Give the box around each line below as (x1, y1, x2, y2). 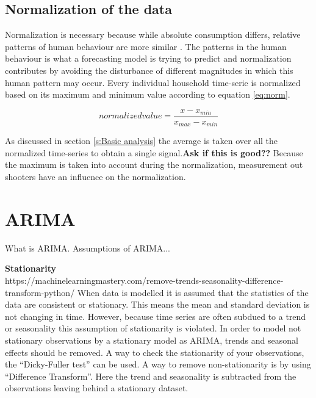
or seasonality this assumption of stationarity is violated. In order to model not (5, 322, 301, 335)
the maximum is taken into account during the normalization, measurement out (5, 158, 303, 171)
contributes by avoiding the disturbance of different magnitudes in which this (5, 63, 293, 76)
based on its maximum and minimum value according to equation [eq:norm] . (5, 88, 290, 101)
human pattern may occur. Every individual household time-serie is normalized (5, 76, 301, 89)
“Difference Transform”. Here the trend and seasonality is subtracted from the (5, 369, 296, 382)
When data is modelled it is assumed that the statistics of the (77, 286, 309, 298)
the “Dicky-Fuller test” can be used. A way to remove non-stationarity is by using (5, 358, 311, 371)
